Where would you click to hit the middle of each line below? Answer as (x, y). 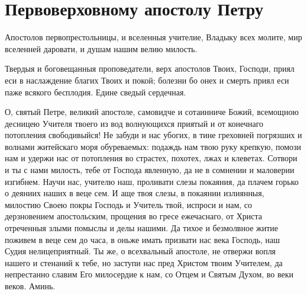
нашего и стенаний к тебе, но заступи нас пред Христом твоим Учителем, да (144, 262)
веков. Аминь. (30, 286)
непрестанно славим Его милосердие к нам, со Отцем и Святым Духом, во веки (149, 274)
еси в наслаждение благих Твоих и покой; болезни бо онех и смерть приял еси (147, 80)
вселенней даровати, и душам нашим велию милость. (101, 48)
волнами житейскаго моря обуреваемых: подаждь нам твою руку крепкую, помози (153, 146)
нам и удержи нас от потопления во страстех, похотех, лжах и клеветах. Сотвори (151, 158)
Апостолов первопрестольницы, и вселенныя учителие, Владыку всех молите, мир (153, 37)
